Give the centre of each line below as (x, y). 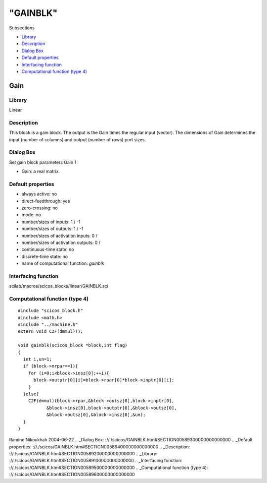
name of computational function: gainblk (63, 263)
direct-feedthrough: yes (46, 201)
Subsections (22, 28)
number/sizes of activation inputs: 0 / (59, 236)
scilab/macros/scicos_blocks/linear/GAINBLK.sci (59, 286)
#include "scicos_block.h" (51, 311)
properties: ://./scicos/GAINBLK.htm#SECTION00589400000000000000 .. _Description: (100, 447)
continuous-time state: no (48, 249)
